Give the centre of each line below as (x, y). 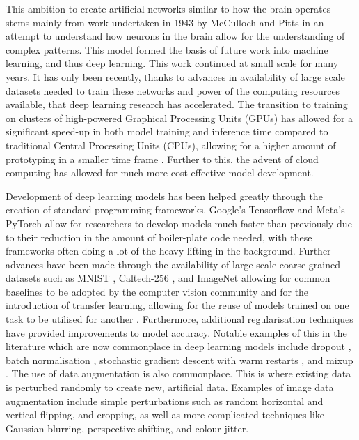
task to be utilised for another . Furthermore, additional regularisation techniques (179, 319)
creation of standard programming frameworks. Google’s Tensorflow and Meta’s (175, 210)
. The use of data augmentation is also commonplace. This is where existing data (178, 373)
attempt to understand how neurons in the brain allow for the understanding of (175, 36)
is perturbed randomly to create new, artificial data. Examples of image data (170, 387)
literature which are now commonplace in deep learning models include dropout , (178, 346)
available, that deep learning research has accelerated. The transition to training (177, 104)
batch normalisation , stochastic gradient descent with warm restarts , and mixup (179, 359)
